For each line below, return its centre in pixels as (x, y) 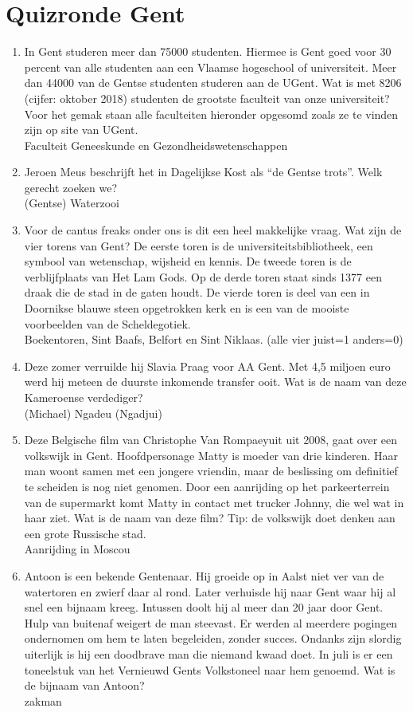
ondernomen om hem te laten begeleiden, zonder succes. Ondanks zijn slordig (213, 638)
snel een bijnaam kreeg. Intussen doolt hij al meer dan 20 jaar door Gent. (204, 607)
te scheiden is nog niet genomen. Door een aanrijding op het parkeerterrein (207, 486)
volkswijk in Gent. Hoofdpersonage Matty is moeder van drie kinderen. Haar (211, 455)
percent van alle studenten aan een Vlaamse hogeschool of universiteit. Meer (210, 67)
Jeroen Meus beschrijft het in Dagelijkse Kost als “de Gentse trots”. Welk (203, 172)
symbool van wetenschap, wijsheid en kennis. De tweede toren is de (188, 261)
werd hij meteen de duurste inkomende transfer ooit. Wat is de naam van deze (215, 382)
